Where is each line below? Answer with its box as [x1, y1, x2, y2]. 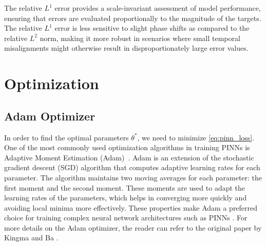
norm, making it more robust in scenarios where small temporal [40, 32, 240, 43]
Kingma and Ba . [4, 232, 59, 243]
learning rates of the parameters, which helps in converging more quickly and [4, 192, 247, 203]
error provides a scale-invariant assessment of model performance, [54, 3, 261, 13]
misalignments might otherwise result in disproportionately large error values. [4, 43, 249, 53]
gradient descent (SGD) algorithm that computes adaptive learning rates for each [4, 162, 260, 173]
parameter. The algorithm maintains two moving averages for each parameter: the [4, 172, 262, 182]
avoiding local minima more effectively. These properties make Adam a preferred [4, 202, 258, 213]
